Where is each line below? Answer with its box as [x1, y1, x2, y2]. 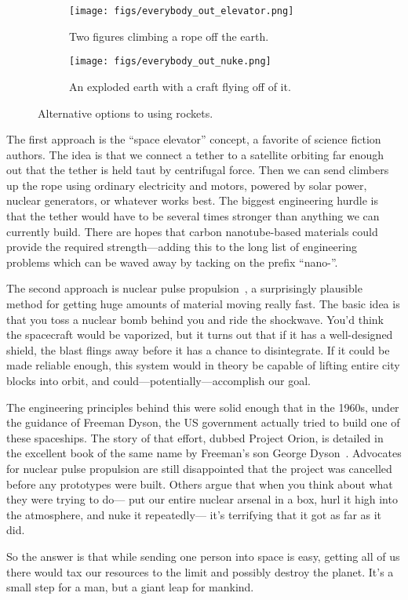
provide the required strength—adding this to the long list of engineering [6, 238, 357, 255]
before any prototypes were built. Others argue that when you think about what [6, 475, 393, 492]
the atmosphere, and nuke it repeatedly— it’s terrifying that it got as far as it [6, 506, 382, 522]
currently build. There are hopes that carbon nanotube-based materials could [6, 223, 378, 239]
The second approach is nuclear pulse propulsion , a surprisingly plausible [6, 280, 362, 296]
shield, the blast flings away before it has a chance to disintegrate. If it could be [6, 341, 390, 358]
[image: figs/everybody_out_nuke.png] [69, 56, 271, 67]
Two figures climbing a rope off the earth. [69, 27, 269, 44]
